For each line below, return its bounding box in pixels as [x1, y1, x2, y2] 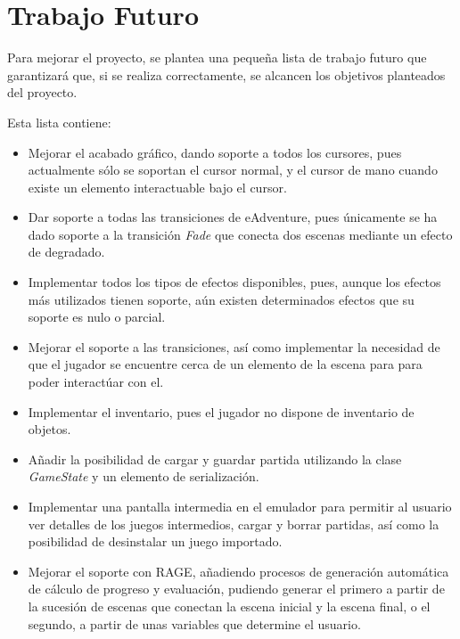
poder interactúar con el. [28, 373, 164, 391]
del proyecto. [7, 83, 78, 102]
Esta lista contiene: [7, 112, 111, 131]
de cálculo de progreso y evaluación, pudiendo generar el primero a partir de [28, 579, 445, 598]
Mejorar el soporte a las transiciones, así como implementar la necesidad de [28, 337, 440, 356]
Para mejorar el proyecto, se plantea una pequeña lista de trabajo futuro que [7, 48, 427, 67]
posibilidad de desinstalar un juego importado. [28, 532, 283, 551]
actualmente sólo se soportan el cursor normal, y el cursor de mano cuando [28, 160, 438, 179]
